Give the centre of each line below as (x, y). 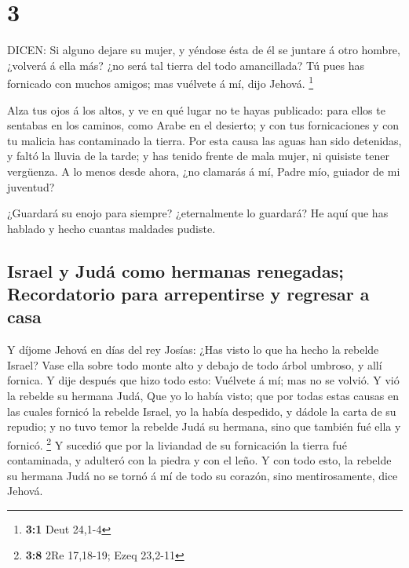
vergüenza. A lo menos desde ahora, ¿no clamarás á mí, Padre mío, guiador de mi (204, 171)
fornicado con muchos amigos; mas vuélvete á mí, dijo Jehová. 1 (161, 82)
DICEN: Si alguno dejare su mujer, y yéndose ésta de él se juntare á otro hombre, (204, 50)
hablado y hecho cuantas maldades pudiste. (111, 228)
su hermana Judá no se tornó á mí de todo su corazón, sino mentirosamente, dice (203, 475)
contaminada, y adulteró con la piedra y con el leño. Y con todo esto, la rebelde (199, 460)
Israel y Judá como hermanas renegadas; (175, 270)
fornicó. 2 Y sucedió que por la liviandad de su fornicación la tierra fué (177, 443)
